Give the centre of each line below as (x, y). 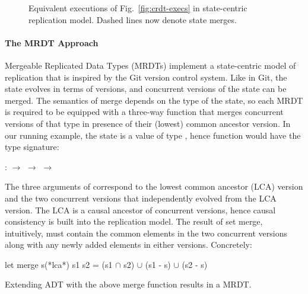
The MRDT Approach (52, 42)
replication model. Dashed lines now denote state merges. (133, 19)
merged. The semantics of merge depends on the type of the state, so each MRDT (154, 100)
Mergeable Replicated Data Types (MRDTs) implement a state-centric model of (150, 65)
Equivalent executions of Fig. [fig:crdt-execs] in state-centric (138, 8)
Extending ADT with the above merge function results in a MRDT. (128, 284)
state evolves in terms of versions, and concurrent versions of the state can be (146, 89)
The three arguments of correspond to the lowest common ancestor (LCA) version (154, 186)
